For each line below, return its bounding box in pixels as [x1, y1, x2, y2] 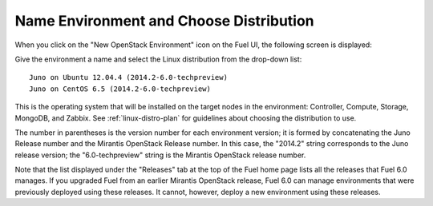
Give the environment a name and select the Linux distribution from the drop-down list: [14, 54, 302, 64]
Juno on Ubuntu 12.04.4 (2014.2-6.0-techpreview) [29, 73, 229, 82]
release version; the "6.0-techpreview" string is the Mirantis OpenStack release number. [14, 150, 306, 160]
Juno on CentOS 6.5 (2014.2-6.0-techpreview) [29, 84, 212, 93]
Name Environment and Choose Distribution [14, 12, 314, 30]
